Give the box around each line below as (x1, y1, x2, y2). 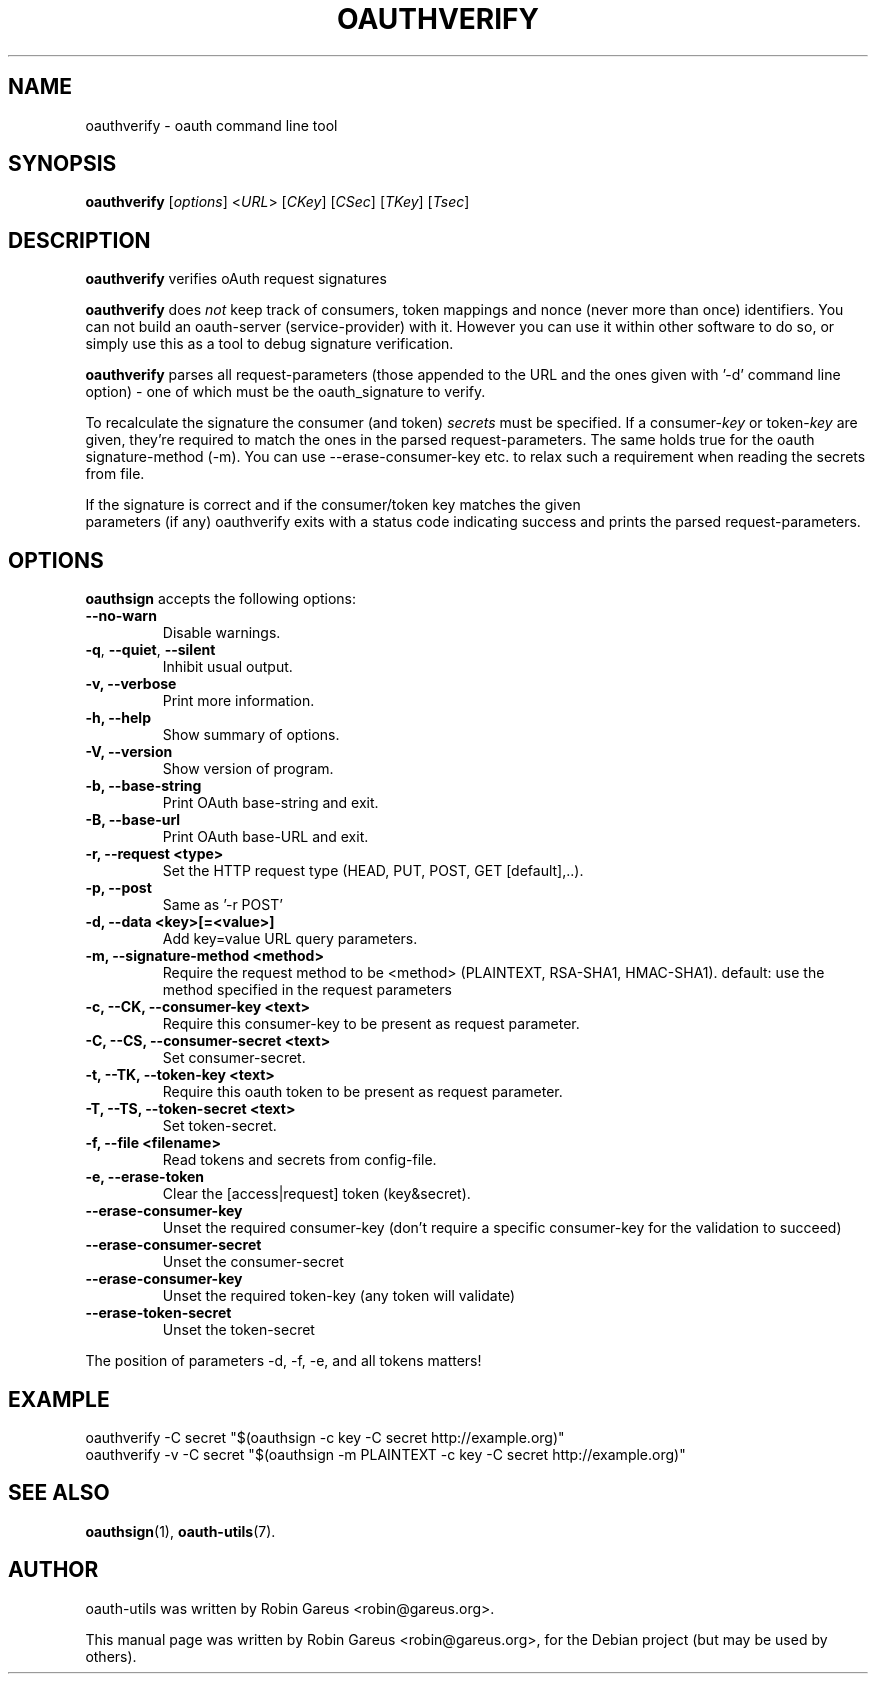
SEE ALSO (8, 1480, 110, 1506)
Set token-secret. (162, 1117, 277, 1135)
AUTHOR (8, 1557, 99, 1583)
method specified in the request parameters (162, 981, 452, 999)
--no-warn (85, 607, 157, 625)
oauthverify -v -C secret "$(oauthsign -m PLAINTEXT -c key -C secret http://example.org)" (85, 1445, 686, 1463)
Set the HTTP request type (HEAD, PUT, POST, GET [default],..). (162, 862, 584, 880)
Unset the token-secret (162, 1321, 315, 1339)
